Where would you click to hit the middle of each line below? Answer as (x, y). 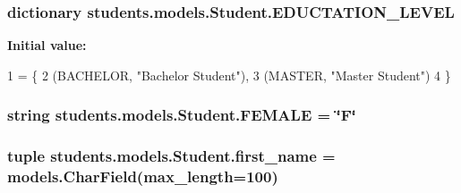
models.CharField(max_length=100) (143, 176)
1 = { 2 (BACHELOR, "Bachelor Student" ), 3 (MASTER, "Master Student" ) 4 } (229, 75)
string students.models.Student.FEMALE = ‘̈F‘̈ (182, 115)
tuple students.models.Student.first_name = (171, 156)
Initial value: (47, 45)
